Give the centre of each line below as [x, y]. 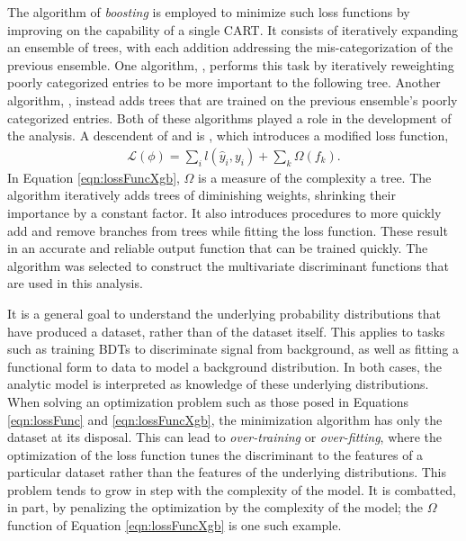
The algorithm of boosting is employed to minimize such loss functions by [209, 12]
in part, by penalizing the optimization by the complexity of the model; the [215, 507]
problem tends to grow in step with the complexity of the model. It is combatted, [232, 489]
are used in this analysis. [75, 283]
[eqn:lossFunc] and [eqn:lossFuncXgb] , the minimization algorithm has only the [225, 419]
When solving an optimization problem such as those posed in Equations [208, 401]
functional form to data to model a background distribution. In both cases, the [225, 366]
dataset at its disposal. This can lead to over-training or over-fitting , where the [225, 437]
